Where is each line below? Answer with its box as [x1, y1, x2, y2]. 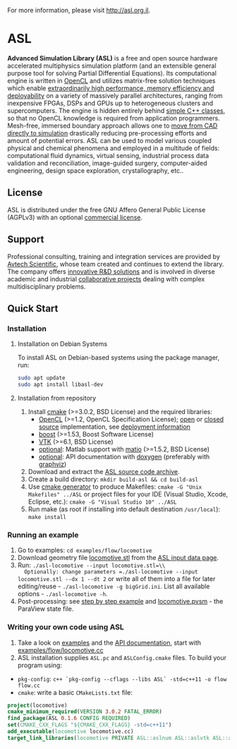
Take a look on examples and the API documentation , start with [17, 638, 202, 647]
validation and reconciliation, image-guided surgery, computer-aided [7, 159, 207, 167]
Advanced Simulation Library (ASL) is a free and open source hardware [7, 54, 218, 62]
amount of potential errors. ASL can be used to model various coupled [7, 136, 212, 145]
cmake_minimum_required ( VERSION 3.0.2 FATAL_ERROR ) [7, 708, 162, 715]
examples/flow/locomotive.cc [17, 645, 104, 654]
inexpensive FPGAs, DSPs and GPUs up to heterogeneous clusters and [7, 99, 214, 107]
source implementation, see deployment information [38, 422, 190, 431]
